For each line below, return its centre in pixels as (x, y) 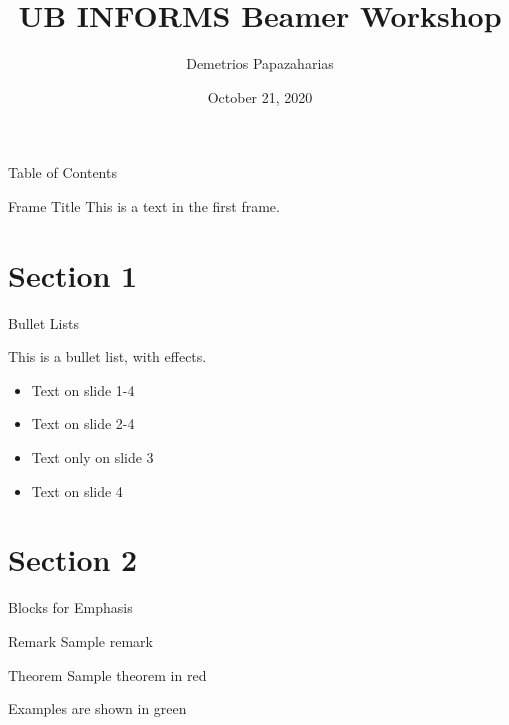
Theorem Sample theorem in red (107, 674)
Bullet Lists (43, 322)
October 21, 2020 (260, 96)
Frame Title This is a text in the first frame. (144, 205)
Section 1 (73, 274)
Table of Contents (62, 172)
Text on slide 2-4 (83, 423)
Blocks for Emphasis (70, 607)
